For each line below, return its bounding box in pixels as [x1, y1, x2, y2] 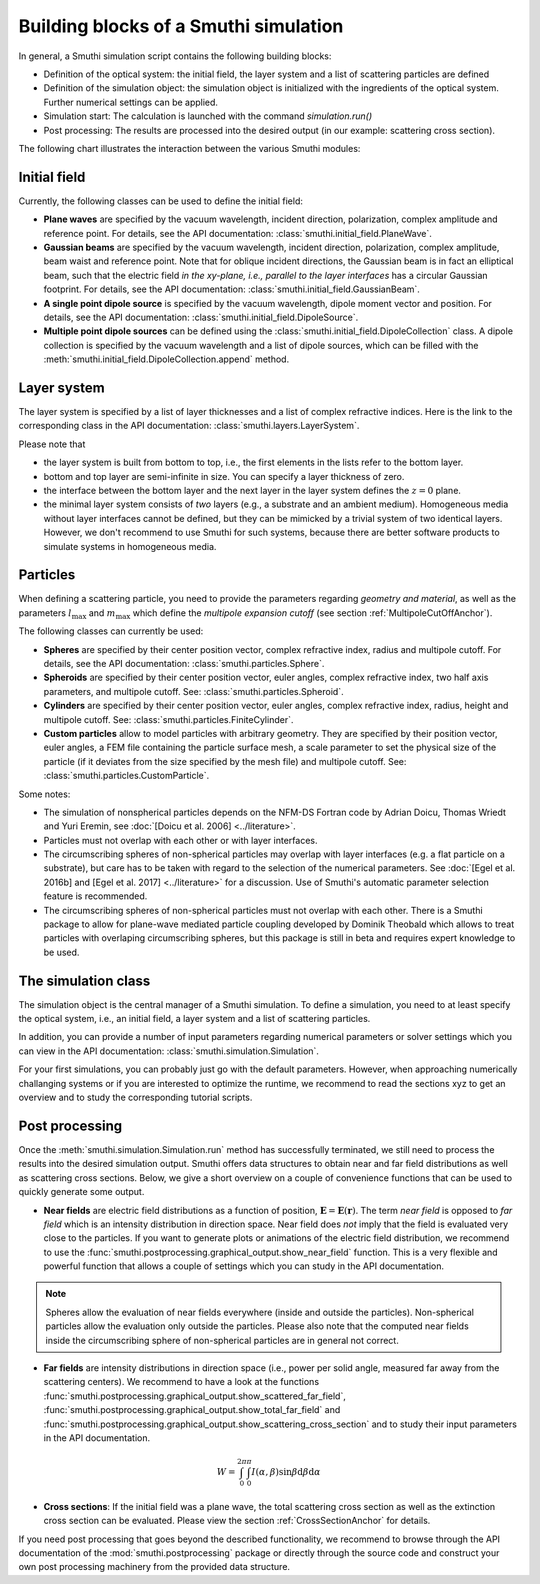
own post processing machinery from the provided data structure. [18, 1561, 290, 1573]
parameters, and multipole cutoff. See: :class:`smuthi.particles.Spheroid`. [43, 685, 344, 697]
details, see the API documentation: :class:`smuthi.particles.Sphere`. [43, 657, 325, 669]
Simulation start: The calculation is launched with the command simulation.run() [43, 110, 373, 122]
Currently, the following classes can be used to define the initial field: [18, 195, 304, 207]
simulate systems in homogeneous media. [43, 540, 217, 552]
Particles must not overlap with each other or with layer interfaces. [43, 834, 318, 846]
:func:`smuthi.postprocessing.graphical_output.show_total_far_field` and [43, 1404, 341, 1416]
